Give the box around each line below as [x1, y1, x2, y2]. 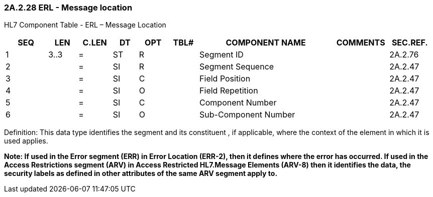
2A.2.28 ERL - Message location [4, 2, 133, 12]
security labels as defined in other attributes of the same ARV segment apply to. [4, 169, 278, 178]
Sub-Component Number [199, 109, 295, 120]
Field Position [199, 73, 251, 84]
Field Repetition [199, 85, 258, 96]
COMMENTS [336, 37, 385, 48]
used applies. [4, 136, 48, 145]
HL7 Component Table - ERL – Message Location [4, 20, 166, 29]
